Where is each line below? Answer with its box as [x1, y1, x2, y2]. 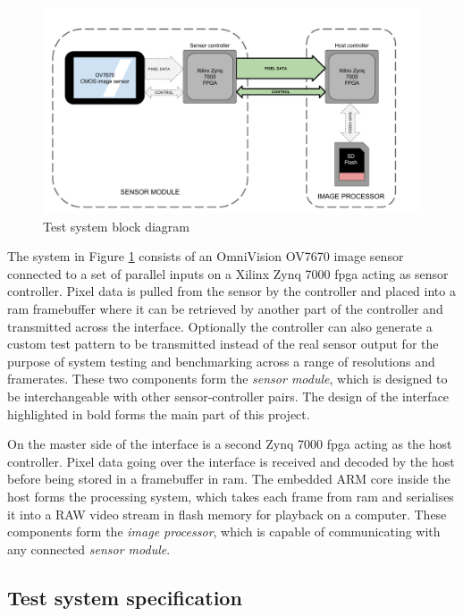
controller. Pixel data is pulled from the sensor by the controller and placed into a [7, 282, 456, 300]
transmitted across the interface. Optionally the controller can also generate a [7, 316, 433, 335]
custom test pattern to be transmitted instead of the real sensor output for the [7, 334, 439, 353]
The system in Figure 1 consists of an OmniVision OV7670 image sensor [7, 247, 404, 266]
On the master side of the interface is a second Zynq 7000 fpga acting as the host [7, 435, 452, 453]
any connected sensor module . [7, 539, 171, 558]
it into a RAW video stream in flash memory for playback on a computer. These [7, 504, 447, 523]
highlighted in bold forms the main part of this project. [7, 404, 310, 423]
